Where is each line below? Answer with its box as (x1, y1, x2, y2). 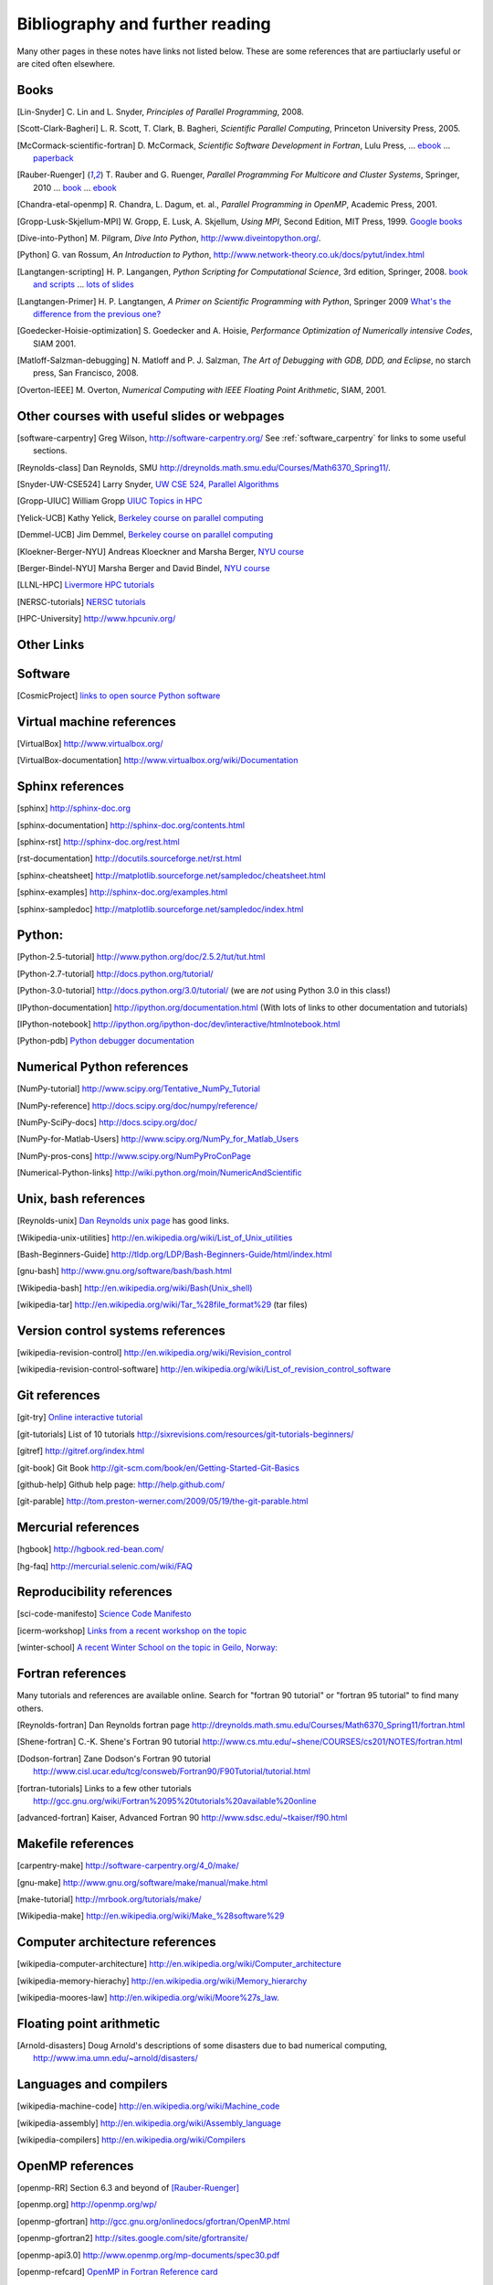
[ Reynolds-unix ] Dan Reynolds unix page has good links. (16, 1216, 230, 1227)
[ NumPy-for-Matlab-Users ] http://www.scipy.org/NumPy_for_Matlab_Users (16, 1133, 299, 1144)
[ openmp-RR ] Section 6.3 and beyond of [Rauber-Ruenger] (16, 2182, 240, 2193)
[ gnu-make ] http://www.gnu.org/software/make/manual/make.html (16, 1876, 268, 1887)
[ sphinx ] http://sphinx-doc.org (16, 802, 131, 813)
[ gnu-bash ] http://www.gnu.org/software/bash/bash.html (16, 1266, 232, 1277)
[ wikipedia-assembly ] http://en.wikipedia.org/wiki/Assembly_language (16, 2117, 282, 2129)
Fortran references (16, 1666, 127, 1682)
